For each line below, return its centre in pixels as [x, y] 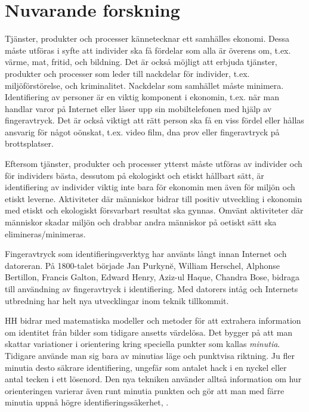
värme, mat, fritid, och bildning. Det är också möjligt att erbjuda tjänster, [141, 62]
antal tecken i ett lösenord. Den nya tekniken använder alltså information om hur [153, 379]
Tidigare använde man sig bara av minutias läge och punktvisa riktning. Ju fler [150, 355]
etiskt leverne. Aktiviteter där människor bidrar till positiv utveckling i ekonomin [154, 198]
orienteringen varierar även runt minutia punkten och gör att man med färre [145, 390]
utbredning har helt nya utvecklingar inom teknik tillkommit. [117, 300]
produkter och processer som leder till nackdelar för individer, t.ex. [127, 73]
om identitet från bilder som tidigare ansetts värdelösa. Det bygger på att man [149, 332]
